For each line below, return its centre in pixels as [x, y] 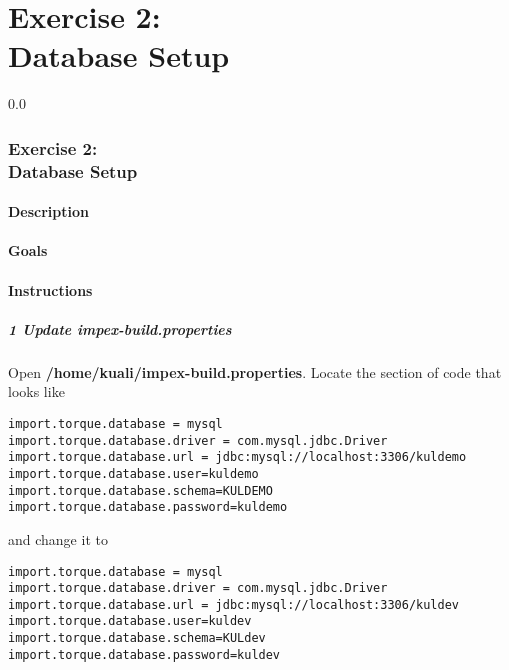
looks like [36, 391]
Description [49, 211]
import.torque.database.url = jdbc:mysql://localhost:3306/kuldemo [237, 457]
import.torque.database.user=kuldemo [133, 473]
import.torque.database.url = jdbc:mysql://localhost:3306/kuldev [234, 604]
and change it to [58, 538]
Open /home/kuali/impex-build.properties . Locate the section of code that [255, 371]
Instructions [50, 289]
